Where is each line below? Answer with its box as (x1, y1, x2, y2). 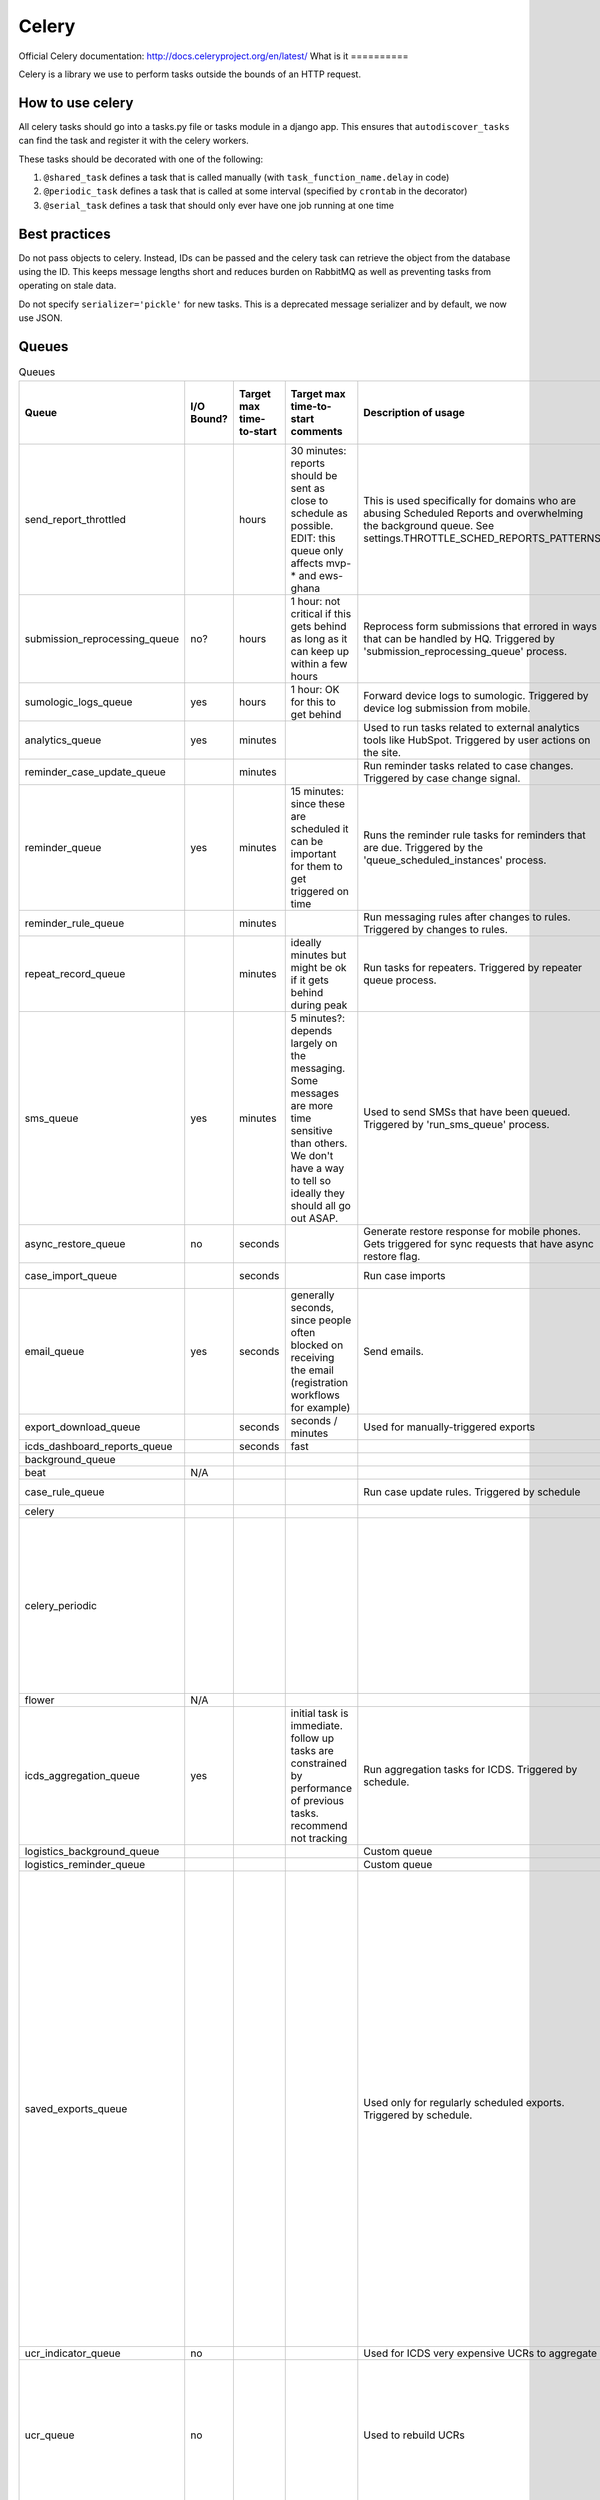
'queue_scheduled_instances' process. (363, 853, 547, 867)
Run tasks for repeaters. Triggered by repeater (363, 960, 583, 974)
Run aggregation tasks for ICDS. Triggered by (363, 1762, 578, 1776)
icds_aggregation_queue (24, 1768, 140, 1782)
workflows (290, 1388, 340, 1402)
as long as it (290, 631, 348, 645)
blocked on (290, 1338, 344, 1352)
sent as (290, 481, 325, 495)
